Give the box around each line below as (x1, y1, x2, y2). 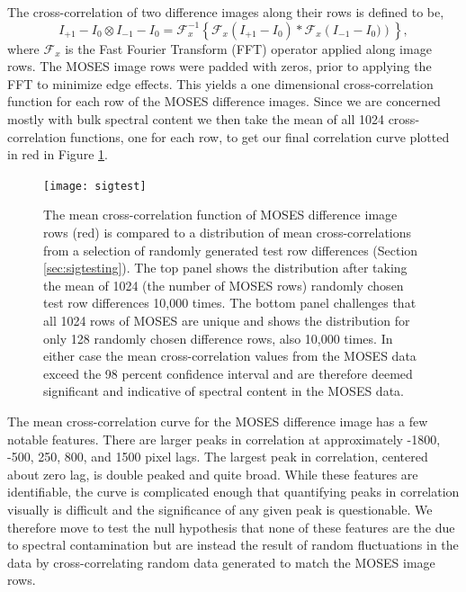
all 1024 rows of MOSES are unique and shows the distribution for (43, 310, 410, 329)
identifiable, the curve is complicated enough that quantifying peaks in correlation (7, 482, 460, 501)
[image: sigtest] (43, 179, 147, 193)
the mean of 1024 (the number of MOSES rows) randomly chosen (43, 275, 404, 294)
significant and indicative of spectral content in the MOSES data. (43, 381, 404, 400)
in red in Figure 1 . (7, 145, 108, 164)
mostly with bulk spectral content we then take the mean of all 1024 (7, 109, 384, 128)
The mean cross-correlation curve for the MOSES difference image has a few (7, 411, 428, 430)
